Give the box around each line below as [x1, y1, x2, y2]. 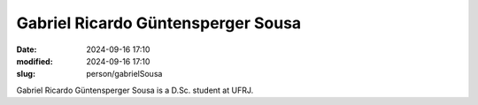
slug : [16, 69, 35, 79]
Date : [16, 44, 37, 55]
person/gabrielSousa [86, 69, 163, 79]
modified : [16, 56, 53, 66]
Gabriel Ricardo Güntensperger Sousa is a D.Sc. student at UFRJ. [16, 85, 254, 95]
